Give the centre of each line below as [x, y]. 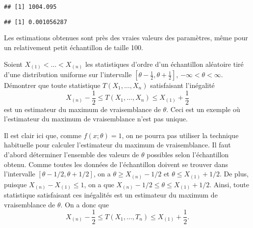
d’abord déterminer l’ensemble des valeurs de [72, 155]
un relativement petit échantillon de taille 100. [74, 47]
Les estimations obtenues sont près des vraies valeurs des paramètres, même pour [126, 38]
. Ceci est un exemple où [203, 109]
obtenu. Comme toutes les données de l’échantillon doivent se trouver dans [116, 164]
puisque [15, 184]
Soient [13, 64]
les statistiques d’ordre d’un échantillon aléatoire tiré [164, 64]
